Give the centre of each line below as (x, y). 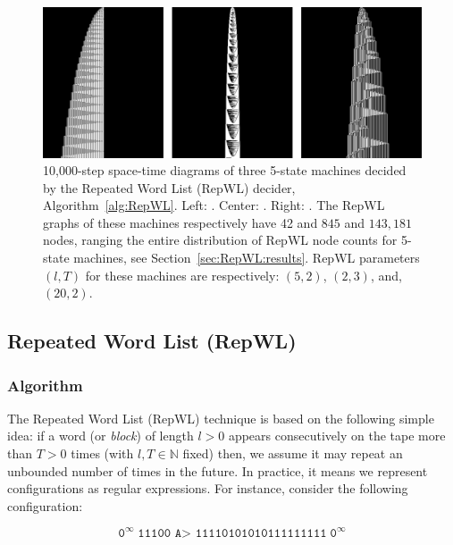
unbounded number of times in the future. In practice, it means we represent (218, 470)
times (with (102, 453)
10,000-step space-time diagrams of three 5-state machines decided (225, 170)
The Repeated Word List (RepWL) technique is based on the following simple (221, 418)
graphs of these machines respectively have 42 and (180, 222)
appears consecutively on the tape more (337, 436)
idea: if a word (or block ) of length (101, 436)
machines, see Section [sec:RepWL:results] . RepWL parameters (247, 258)
